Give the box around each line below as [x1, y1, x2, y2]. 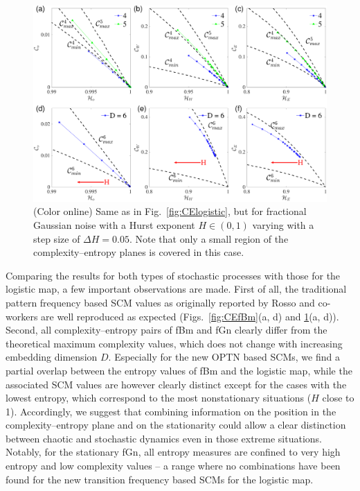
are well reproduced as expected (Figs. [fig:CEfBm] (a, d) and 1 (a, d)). [41, 309, 339, 323]
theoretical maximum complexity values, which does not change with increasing [6, 336, 343, 350]
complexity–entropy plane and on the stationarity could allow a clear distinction [6, 417, 346, 432]
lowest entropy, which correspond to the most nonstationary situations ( [6, 390, 312, 405]
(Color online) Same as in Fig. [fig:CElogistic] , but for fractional [33, 204, 307, 218]
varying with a [252, 217, 314, 232]
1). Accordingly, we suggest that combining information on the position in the [6, 404, 336, 418]
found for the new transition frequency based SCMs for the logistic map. [6, 472, 314, 486]
